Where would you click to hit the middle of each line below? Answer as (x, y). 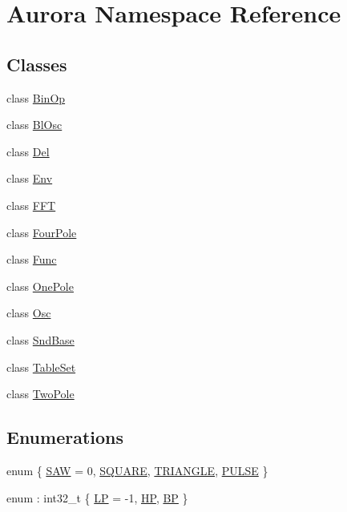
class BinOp (36, 97)
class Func (32, 259)
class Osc (29, 313)
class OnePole (40, 286)
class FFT (31, 205)
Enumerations (65, 437)
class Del (28, 151)
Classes (37, 64)
